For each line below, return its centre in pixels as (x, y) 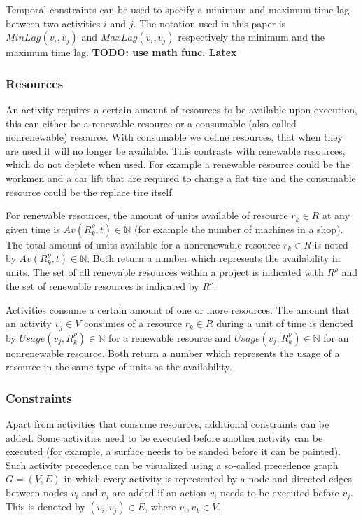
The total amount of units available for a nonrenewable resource (143, 244)
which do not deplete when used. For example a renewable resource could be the (178, 164)
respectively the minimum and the (251, 37)
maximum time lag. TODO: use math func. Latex (121, 52)
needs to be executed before (280, 492)
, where (161, 507)
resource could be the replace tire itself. (90, 192)
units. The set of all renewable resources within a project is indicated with (165, 272)
